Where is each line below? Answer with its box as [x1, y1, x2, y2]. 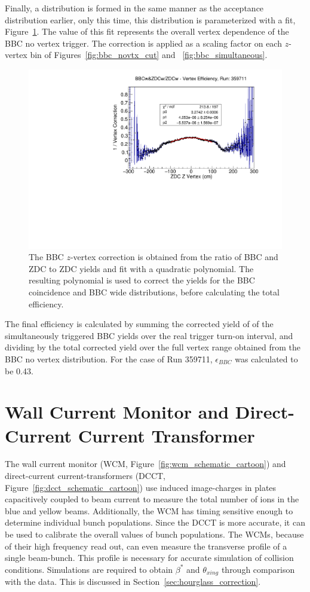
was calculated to [235, 352, 298, 365]
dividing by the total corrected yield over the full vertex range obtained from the [5, 341, 300, 353]
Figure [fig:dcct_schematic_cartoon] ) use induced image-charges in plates [5, 481, 277, 493]
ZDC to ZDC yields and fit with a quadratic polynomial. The [29, 262, 254, 274]
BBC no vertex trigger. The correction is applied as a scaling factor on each [5, 36, 282, 49]
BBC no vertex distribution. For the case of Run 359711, [5, 352, 213, 365]
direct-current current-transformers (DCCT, [5, 469, 165, 482]
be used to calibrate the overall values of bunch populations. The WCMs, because [5, 528, 304, 541]
